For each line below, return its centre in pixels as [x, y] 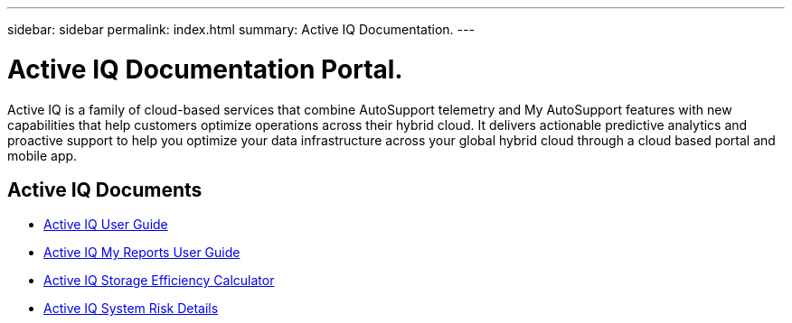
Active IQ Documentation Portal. [205, 69]
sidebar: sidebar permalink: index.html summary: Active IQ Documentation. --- [241, 29]
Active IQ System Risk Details [131, 309]
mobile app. [42, 155]
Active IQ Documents [105, 189]
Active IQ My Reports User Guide [142, 253]
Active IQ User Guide [106, 225]
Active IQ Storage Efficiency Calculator [159, 281]
